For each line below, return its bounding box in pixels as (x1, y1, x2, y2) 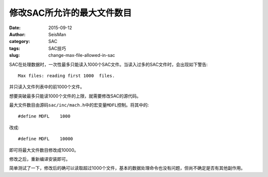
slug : (9, 52, 20, 58)
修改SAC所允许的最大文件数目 (9, 7, 132, 18)
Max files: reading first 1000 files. (18, 73, 115, 79)
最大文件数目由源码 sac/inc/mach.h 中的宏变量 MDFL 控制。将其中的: (9, 102, 149, 108)
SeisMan (48, 31, 67, 37)
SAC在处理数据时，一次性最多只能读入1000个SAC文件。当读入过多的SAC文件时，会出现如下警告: (9, 61, 208, 67)
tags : (9, 45, 20, 51)
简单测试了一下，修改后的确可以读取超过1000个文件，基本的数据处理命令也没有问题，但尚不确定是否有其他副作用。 (9, 165, 246, 171)
